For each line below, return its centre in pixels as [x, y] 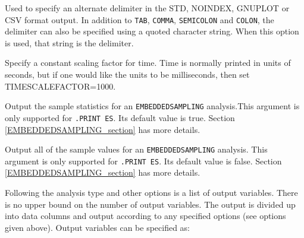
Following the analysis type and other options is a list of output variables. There [151, 193]
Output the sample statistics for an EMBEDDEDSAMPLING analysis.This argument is [152, 106]
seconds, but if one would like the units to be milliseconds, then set [127, 74]
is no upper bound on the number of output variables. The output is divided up [150, 204]
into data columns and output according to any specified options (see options [145, 216]
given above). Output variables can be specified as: [97, 227]
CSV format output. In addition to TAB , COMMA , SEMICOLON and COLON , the [140, 19]
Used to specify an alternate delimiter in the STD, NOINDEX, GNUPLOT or [147, 8]
